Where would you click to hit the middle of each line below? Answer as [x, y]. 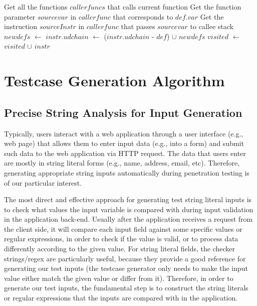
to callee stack [212, 26]
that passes [138, 26]
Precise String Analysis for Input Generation [123, 112]
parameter [20, 16]
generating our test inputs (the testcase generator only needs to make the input [126, 268]
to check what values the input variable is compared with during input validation [129, 209]
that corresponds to [143, 16]
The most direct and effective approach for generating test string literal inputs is [128, 199]
